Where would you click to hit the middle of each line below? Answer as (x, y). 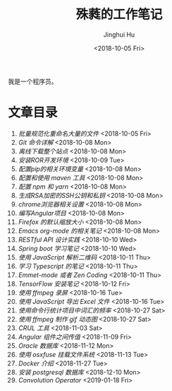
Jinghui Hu (119, 34)
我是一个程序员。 (33, 81)
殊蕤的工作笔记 (119, 14)
